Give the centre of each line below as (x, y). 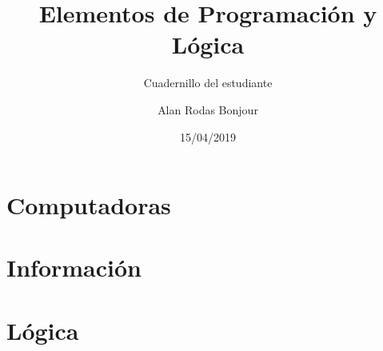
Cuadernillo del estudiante (208, 83)
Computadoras (89, 205)
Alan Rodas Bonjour (208, 109)
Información (74, 267)
